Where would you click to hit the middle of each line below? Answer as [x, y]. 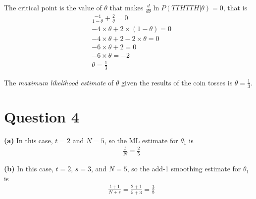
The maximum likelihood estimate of [59, 82]
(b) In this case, [29, 169]
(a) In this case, [28, 140]
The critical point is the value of [53, 7]
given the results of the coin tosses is [177, 82]
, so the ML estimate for [141, 140]
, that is [235, 7]
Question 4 [42, 116]
